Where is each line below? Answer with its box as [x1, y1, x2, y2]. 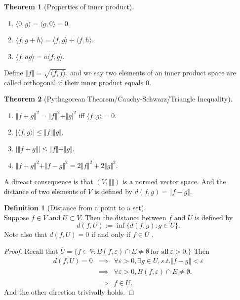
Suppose [4, 212, 29, 222]
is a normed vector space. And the [122, 176, 226, 187]
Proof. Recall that [4, 246, 58, 256]
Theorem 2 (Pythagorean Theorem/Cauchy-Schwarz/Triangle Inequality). [4, 94, 233, 104]
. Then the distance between [80, 212, 166, 222]
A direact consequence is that [4, 176, 93, 187]
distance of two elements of [4, 186, 86, 196]
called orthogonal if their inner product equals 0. [4, 77, 151, 87]
